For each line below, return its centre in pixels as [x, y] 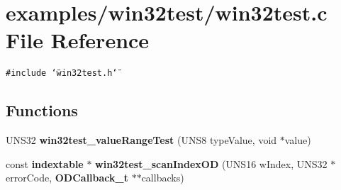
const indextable [45, 163]
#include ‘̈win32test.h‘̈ [62, 73]
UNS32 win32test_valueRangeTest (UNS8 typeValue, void [141, 140]
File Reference [78, 40]
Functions [42, 110]
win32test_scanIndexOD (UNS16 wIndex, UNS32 [211, 163]
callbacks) [163, 178]
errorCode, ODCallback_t [67, 178]
